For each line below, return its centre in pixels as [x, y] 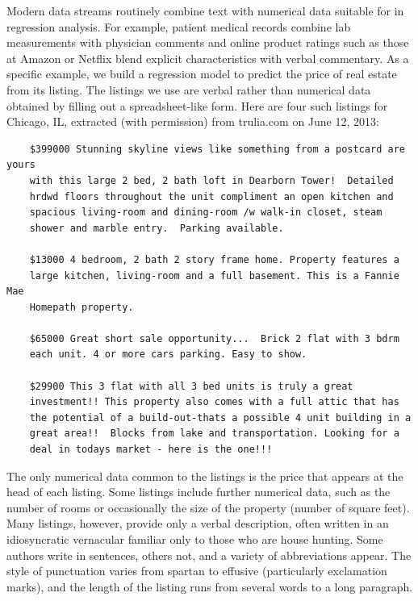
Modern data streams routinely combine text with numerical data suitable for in [205, 10]
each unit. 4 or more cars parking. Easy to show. [168, 355]
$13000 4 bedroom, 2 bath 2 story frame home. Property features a [214, 259]
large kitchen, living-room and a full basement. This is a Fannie [214, 275]
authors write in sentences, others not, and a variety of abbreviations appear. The [209, 555]
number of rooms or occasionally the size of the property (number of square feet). [208, 507]
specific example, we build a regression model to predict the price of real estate [202, 74]
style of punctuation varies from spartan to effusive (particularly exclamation [197, 571]
